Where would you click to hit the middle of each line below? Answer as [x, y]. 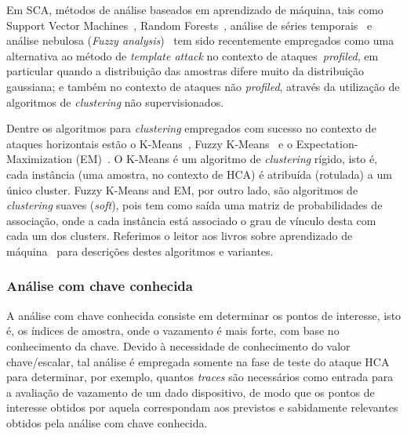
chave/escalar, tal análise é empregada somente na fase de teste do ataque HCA [198, 361]
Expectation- [327, 143]
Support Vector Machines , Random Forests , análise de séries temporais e [189, 25]
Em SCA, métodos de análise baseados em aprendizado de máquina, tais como [195, 9]
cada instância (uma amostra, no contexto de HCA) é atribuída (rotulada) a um [199, 174]
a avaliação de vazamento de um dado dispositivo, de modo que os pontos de [191, 392]
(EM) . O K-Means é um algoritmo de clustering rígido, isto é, [227, 159]
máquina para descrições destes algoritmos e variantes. [140, 251]
